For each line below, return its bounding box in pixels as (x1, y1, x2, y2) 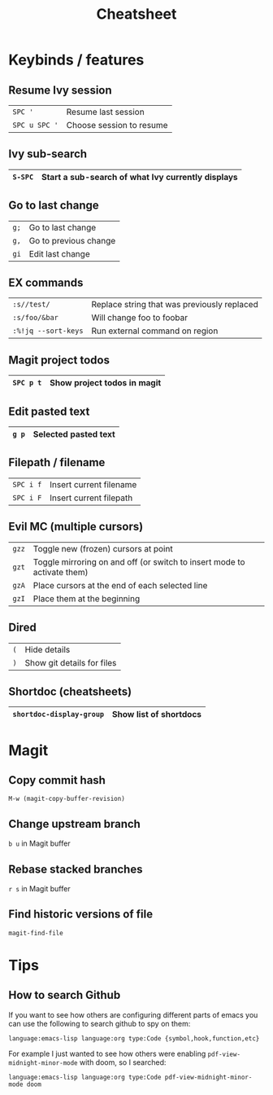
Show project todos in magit (50, 377, 162, 389)
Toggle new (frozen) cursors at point (32, 543, 173, 554)
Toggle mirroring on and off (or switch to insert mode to (32, 556, 245, 567)
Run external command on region (91, 325, 219, 336)
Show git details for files (24, 657, 117, 668)
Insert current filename (50, 478, 137, 490)
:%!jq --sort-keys (12, 327, 84, 336)
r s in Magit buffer (8, 883, 71, 893)
